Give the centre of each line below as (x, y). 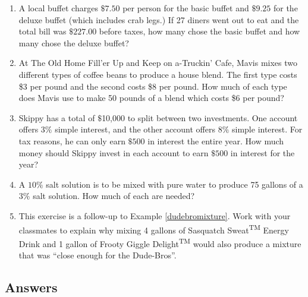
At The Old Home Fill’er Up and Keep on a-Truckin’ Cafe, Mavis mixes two (158, 63)
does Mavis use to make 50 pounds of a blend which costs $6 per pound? (151, 98)
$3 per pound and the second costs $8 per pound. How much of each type (153, 86)
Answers (31, 287)
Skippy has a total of (57, 117)
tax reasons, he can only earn (72, 140)
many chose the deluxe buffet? (74, 42)
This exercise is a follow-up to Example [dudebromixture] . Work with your (155, 215)
